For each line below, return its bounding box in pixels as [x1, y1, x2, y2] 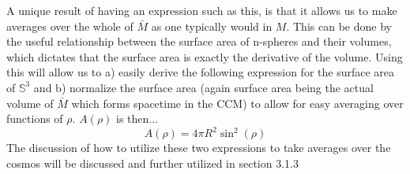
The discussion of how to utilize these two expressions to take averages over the [6, 139, 391, 156]
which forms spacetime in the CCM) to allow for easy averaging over [71, 94, 404, 111]
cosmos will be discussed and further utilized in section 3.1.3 [6, 154, 299, 171]
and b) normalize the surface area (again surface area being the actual [33, 79, 374, 95]
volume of [6, 94, 54, 111]
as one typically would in [151, 17, 273, 34]
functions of [6, 110, 63, 127]
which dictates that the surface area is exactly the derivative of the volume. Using [6, 48, 403, 65]
